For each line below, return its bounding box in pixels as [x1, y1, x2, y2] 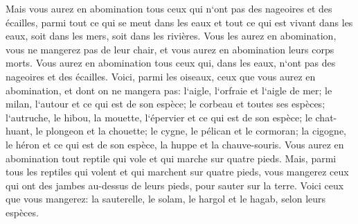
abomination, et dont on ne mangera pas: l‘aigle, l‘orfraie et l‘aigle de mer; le [6, 83, 332, 97]
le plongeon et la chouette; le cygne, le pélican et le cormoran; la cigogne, [35, 123, 346, 138]
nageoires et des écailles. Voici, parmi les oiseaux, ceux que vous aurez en [6, 69, 316, 83]
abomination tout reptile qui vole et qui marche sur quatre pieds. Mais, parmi [6, 150, 337, 165]
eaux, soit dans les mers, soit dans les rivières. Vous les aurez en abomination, [6, 28, 337, 43]
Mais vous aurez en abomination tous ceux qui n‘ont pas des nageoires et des [6, 1, 332, 15]
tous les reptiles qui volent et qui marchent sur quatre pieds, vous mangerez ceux [6, 164, 349, 179]
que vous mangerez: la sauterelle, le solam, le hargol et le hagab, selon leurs [6, 191, 326, 206]
